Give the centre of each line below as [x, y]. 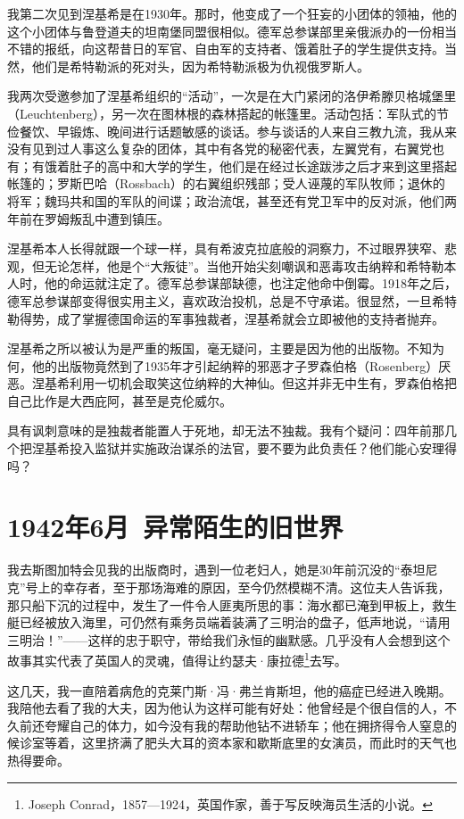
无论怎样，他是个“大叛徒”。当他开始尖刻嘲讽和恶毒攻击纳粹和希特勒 [244, 265]
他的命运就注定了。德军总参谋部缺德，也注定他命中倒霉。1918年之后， [250, 283]
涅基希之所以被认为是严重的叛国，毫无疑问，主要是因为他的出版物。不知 [220, 348]
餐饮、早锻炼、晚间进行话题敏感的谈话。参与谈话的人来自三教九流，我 [225, 131]
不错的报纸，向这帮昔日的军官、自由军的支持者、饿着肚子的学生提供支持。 [226, 49]
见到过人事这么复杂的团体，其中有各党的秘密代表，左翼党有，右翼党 [232, 149]
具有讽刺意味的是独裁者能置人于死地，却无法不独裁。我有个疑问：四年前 [220, 430]
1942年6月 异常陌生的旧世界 [175, 527]
